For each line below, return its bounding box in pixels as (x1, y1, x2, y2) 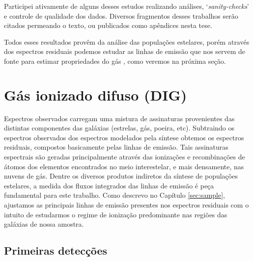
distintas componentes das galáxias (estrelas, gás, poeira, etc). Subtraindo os (4, 123, 235, 133)
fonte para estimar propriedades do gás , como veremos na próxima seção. (4, 55, 226, 66)
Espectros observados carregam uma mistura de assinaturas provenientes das (4, 113, 235, 123)
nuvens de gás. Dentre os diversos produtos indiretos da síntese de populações (4, 171, 238, 181)
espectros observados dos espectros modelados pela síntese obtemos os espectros (4, 132, 244, 142)
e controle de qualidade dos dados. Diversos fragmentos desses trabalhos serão (4, 10, 238, 21)
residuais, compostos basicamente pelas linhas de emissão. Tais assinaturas (4, 142, 228, 152)
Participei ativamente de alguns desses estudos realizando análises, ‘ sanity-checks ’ (4, 1, 249, 11)
